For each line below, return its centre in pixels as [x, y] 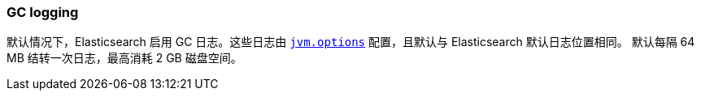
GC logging [43, 12]
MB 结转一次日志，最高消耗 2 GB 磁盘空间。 [124, 58]
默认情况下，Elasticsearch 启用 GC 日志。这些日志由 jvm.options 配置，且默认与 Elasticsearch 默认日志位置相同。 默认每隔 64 [351, 42]
